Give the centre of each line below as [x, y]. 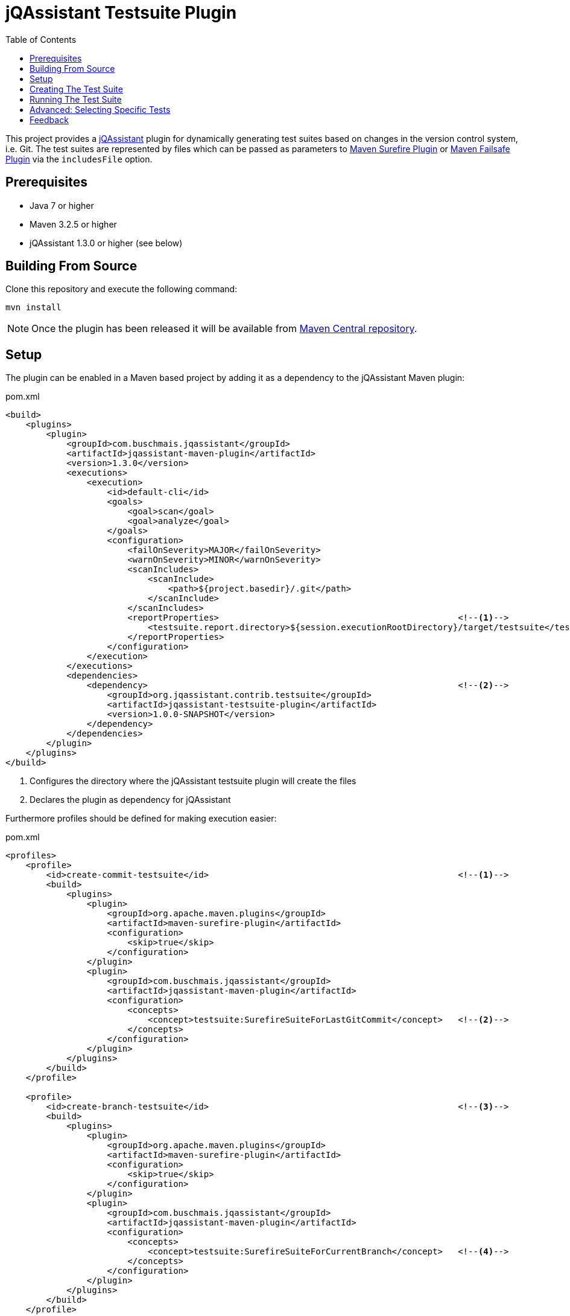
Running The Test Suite [76, 99]
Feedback [49, 120]
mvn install [33, 308]
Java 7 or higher [62, 205]
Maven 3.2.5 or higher [73, 224]
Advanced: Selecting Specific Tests [100, 109]
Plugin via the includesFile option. [79, 159]
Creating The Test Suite [76, 89]
